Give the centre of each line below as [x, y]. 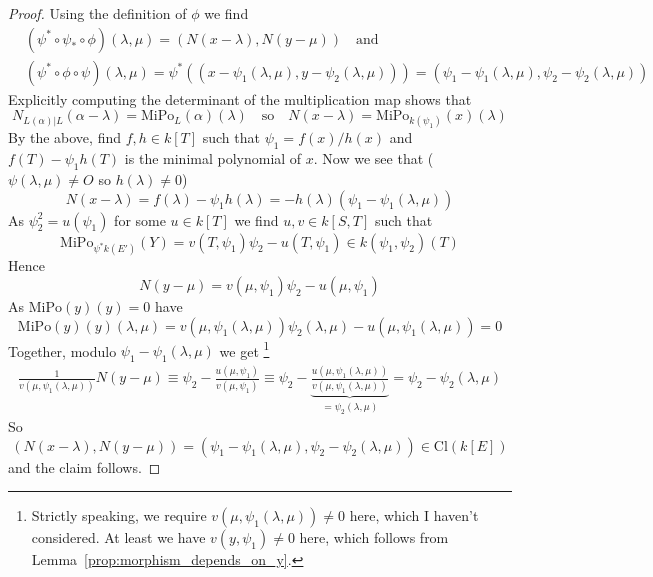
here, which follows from [374, 537]
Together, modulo [62, 350]
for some [140, 219]
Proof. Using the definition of [97, 13]
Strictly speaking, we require [119, 515]
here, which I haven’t [414, 515]
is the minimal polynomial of [213, 158]
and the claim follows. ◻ [84, 466]
